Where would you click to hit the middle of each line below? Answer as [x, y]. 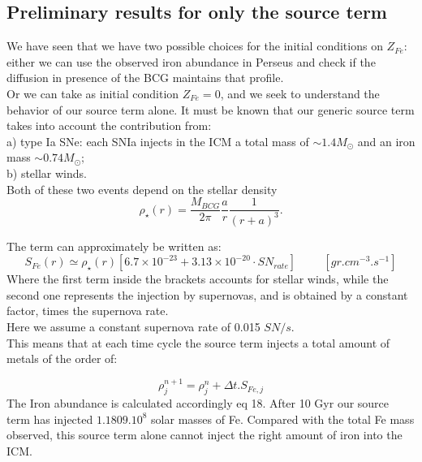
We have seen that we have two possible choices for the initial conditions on [195, 46]
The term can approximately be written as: [114, 246]
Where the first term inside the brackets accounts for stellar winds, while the [198, 279]
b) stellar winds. [47, 173]
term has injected [50, 419]
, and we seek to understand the [300, 93]
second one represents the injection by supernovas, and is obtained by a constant [207, 294]
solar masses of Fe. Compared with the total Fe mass [283, 419]
